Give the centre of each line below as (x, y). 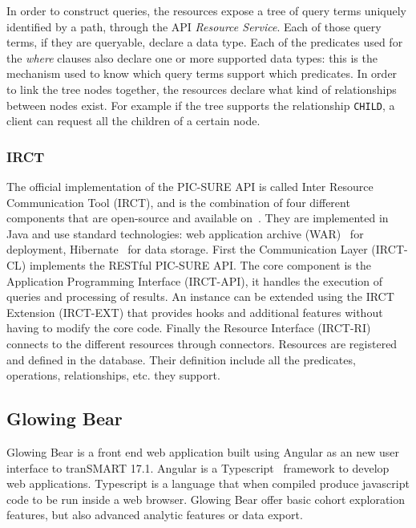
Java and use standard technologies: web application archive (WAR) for (185, 233)
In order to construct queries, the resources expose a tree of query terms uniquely (206, 10)
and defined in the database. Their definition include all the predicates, (181, 359)
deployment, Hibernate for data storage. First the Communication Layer (187, 249)
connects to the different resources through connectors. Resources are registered (202, 343)
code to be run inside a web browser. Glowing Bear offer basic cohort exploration (206, 499)
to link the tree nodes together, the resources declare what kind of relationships (202, 89)
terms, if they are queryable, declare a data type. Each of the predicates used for (205, 42)
